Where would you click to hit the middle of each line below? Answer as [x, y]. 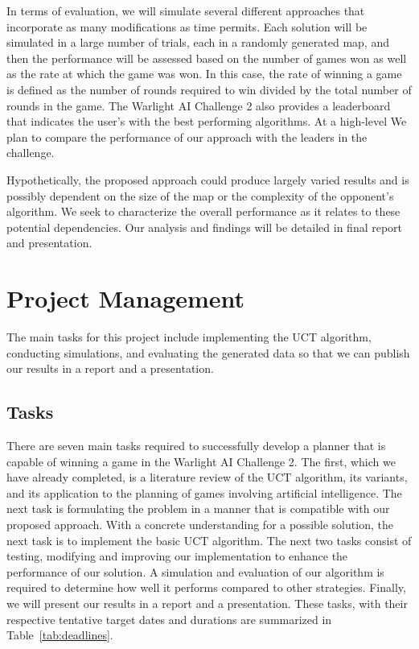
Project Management [126, 298]
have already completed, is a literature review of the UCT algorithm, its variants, [207, 477]
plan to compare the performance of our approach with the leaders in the [187, 136]
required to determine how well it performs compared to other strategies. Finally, [206, 587]
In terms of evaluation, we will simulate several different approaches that [186, 10]
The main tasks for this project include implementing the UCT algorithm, [189, 337]
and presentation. [49, 243]
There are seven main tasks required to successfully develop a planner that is [196, 446]
